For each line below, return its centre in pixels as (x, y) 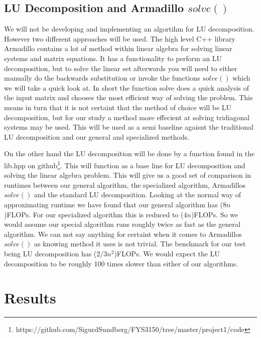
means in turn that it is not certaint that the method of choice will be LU (118, 107)
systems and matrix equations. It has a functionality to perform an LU (113, 58)
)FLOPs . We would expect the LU (167, 253)
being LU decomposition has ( (50, 253)
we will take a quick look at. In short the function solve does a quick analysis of (127, 87)
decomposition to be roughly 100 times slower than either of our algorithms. (121, 263)
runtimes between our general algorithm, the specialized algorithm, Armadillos (125, 185)
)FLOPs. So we (215, 214)
